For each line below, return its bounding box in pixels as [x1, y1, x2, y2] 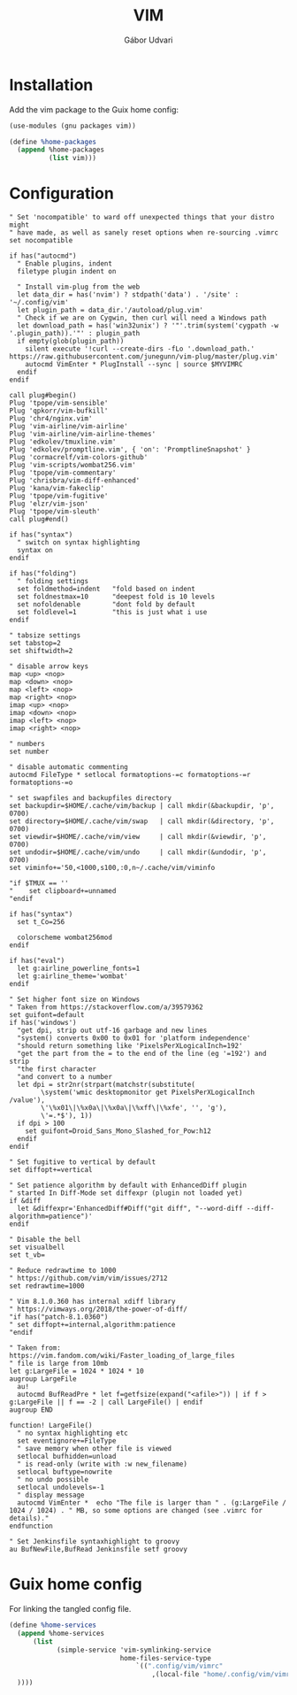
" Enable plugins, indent [17, 259, 113, 268]
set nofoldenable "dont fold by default [17, 600, 196, 609]
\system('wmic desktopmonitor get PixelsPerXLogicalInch [41, 1088, 255, 1098]
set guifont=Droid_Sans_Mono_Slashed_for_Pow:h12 [25, 1127, 212, 1136]
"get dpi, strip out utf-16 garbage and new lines [17, 1026, 208, 1036]
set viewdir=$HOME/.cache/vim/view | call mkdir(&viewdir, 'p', [9, 833, 267, 842]
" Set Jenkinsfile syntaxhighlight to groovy [9, 1537, 179, 1546]
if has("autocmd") [9, 251, 77, 261]
